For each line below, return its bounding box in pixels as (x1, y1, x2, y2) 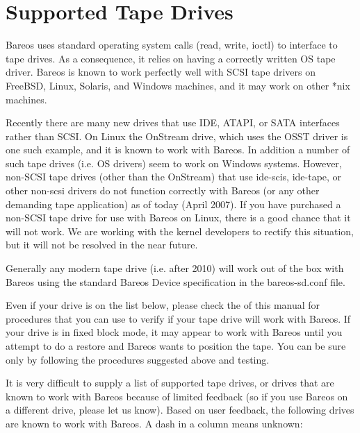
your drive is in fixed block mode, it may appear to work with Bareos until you (6, 325, 343, 339)
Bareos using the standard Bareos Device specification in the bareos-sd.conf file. (6, 274, 345, 289)
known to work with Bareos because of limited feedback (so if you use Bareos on (6, 389, 348, 403)
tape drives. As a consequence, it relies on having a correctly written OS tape (6, 51, 336, 65)
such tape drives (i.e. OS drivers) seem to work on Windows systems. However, (6, 155, 342, 170)
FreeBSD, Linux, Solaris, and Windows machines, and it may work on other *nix (6, 78, 350, 92)
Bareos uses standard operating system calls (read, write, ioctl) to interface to (6, 37, 338, 52)
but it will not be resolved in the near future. (6, 237, 198, 252)
